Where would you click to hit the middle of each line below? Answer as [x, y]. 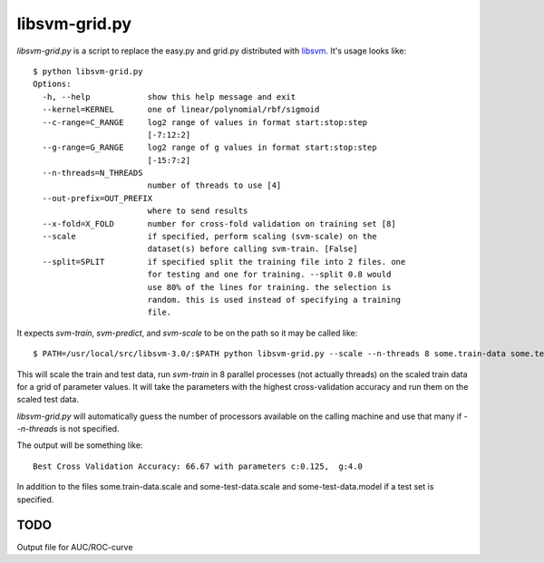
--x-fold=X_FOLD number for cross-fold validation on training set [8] [219, 223]
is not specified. [89, 429]
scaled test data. [48, 400]
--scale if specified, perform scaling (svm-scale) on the [209, 237]
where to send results [198, 211]
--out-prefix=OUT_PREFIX [97, 198]
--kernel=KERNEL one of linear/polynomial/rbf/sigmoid [181, 110]
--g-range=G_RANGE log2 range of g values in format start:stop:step [209, 148]
